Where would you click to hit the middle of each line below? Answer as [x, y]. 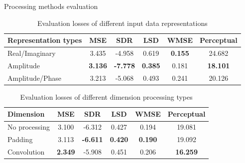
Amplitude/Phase [35, 78]
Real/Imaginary [32, 53]
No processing [29, 127]
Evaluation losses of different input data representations [122, 23]
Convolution [26, 151]
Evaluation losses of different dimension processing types [106, 96]
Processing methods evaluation [51, 6]
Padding [20, 139]
